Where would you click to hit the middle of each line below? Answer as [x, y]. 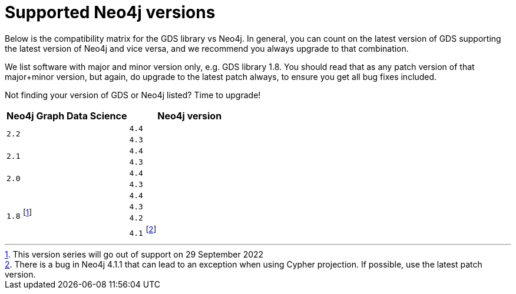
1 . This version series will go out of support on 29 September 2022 [134, 255]
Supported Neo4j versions [110, 12]
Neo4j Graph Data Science [67, 116]
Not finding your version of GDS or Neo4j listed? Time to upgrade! [133, 95]
